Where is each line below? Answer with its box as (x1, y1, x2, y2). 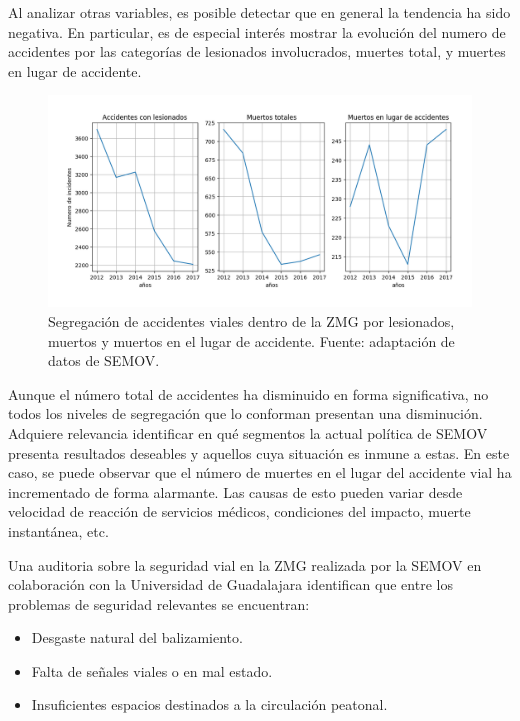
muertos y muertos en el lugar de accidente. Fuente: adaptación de (48, 330, 455, 351)
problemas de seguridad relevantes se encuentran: (8, 593, 310, 614)
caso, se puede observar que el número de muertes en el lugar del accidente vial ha (8, 462, 512, 483)
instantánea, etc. (8, 520, 109, 541)
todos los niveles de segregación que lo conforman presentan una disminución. (8, 403, 483, 424)
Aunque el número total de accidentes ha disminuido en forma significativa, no (8, 383, 489, 404)
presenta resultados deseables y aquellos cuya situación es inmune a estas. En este (8, 442, 510, 463)
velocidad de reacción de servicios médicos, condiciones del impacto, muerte (8, 501, 471, 522)
